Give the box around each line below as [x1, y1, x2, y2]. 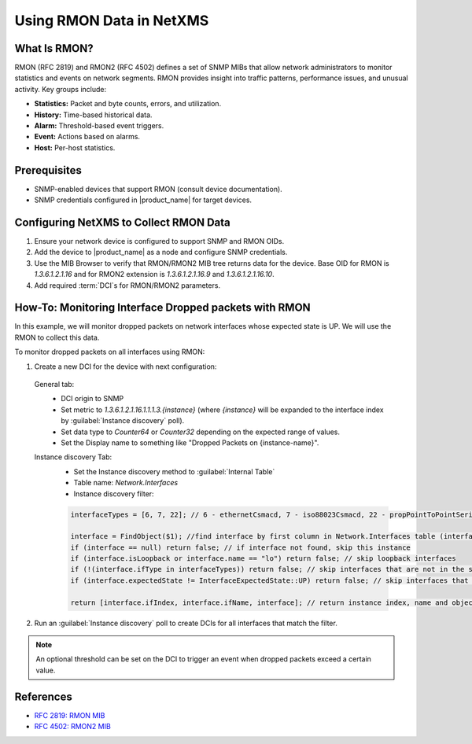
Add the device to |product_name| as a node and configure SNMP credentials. [34, 248, 288, 257]
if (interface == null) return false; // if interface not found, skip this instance [70, 543, 411, 552]
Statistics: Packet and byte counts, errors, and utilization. [34, 99, 222, 109]
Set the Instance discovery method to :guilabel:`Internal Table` [73, 466, 275, 476]
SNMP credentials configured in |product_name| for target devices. [34, 195, 252, 204]
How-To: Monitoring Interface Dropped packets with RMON [14, 301, 311, 315]
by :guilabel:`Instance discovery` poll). [61, 416, 185, 425]
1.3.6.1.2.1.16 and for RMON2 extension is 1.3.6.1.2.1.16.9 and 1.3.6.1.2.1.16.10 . [34, 270, 275, 279]
